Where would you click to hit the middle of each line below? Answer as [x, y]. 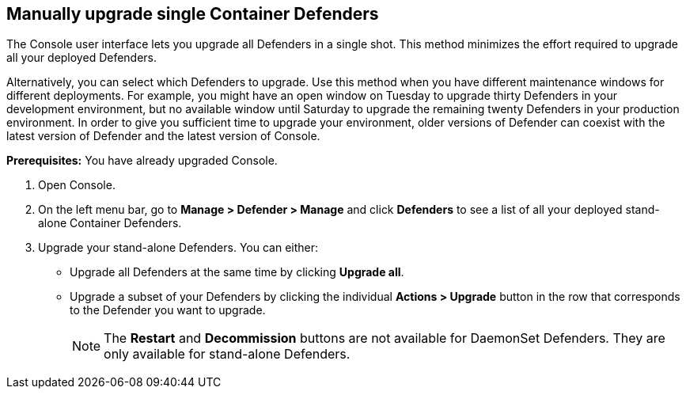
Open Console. [77, 185]
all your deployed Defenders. [82, 58]
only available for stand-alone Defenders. [227, 354]
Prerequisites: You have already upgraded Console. [142, 161]
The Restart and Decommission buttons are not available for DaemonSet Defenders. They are [385, 338]
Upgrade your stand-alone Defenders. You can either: [178, 248]
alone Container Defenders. [110, 223]
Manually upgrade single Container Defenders [193, 14]
